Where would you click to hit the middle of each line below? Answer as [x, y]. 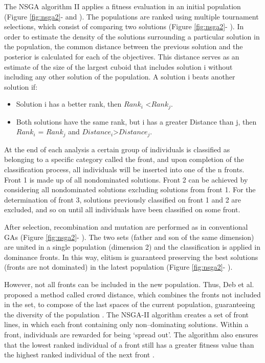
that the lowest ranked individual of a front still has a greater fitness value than [129, 344]
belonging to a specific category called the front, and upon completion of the [124, 159]
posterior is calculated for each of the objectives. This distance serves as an [122, 56]
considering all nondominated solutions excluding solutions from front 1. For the [130, 189]
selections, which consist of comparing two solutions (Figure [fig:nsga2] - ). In [124, 26]
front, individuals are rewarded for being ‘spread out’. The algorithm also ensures [131, 334]
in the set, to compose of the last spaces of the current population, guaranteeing [130, 304]
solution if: [21, 86]
